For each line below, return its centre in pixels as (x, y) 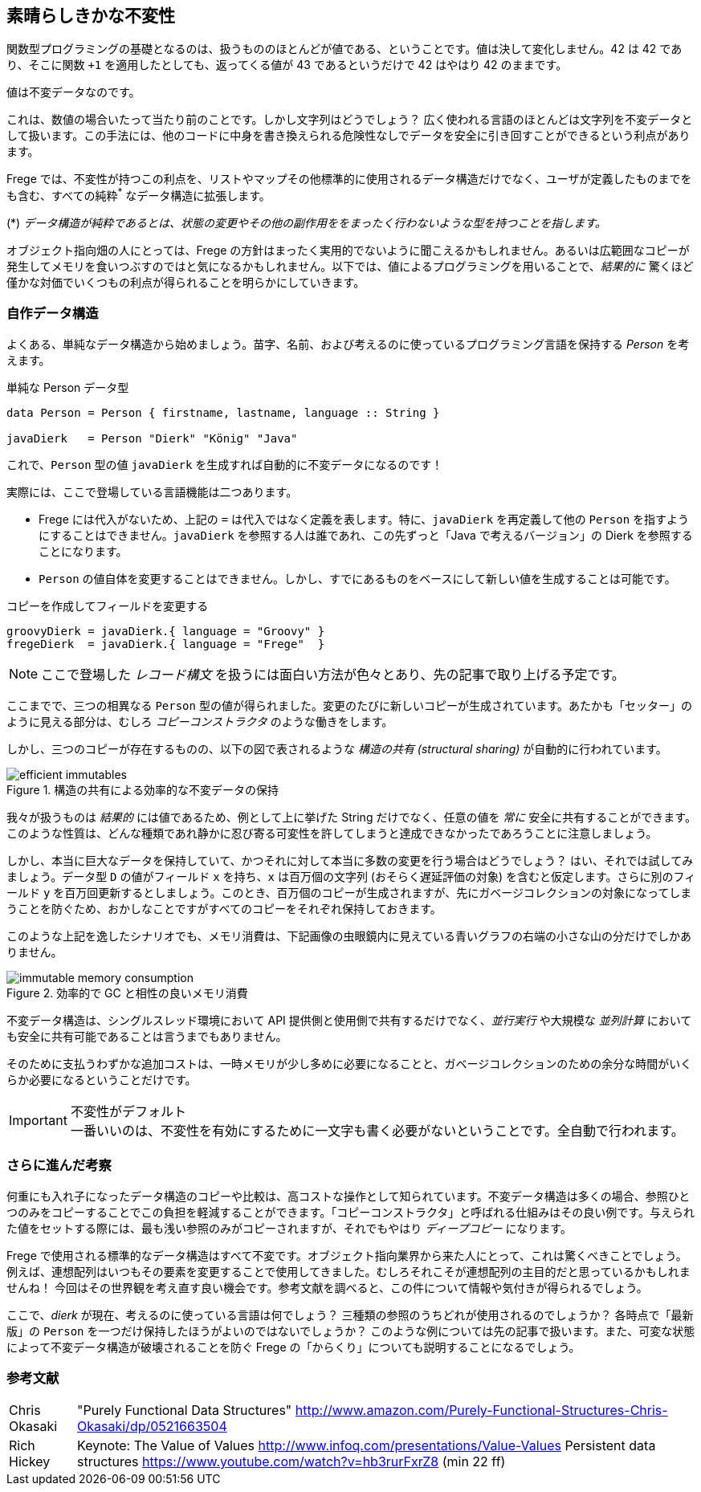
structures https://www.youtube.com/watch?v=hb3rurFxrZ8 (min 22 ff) (291, 1462)
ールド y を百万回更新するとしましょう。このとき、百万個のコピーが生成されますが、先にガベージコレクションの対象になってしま (349, 892)
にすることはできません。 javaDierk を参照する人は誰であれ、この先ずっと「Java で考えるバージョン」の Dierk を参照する (366, 535)
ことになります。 (83, 551)
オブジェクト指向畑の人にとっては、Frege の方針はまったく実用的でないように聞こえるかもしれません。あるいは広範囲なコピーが (348, 251)
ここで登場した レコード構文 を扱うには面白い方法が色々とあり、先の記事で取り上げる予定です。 (333, 674)
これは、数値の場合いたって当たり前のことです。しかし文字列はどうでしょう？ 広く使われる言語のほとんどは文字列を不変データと (350, 120)
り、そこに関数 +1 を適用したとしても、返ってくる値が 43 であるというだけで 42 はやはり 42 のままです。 (287, 65)
